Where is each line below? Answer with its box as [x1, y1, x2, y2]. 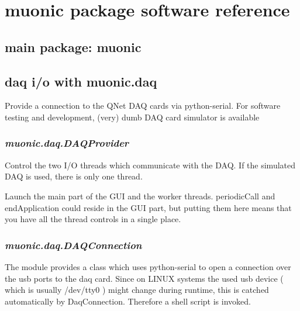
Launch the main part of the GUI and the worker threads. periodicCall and [5, 189, 275, 202]
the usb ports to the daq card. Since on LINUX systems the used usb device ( [5, 272, 284, 284]
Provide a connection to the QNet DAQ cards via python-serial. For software [5, 99, 281, 112]
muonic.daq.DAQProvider [5, 136, 129, 150]
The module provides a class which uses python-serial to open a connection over [5, 260, 291, 272]
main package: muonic [5, 37, 142, 56]
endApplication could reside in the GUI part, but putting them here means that [5, 201, 292, 213]
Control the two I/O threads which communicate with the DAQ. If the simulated [5, 158, 295, 171]
